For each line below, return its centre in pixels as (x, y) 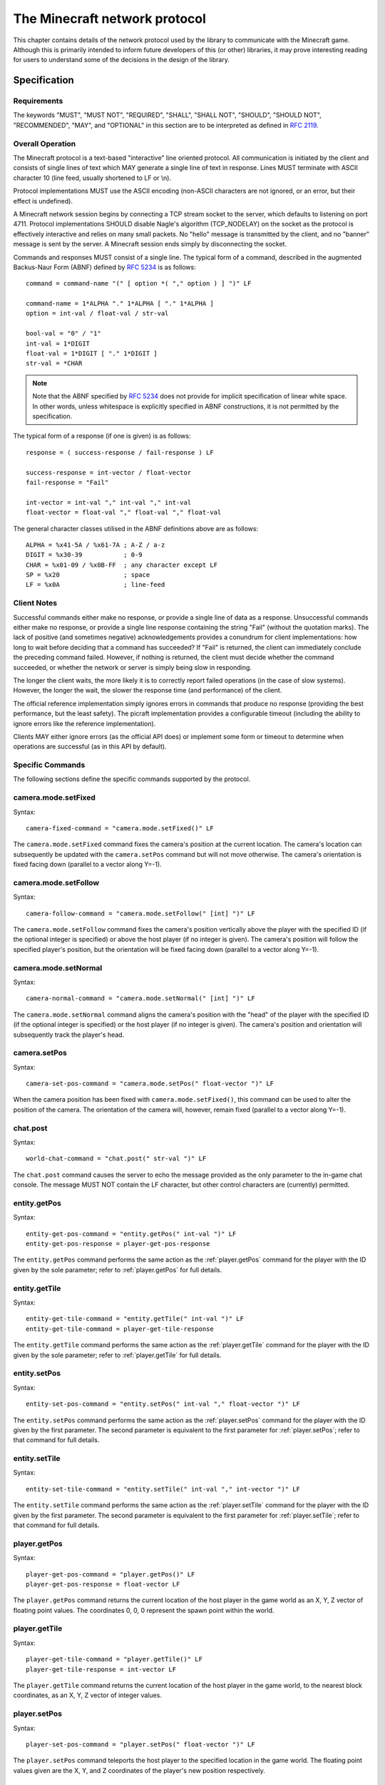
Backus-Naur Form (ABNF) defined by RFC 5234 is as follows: (104, 267)
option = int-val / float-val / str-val (97, 313)
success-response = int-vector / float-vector (109, 472)
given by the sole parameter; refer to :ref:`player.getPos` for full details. (118, 1269)
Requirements (38, 101)
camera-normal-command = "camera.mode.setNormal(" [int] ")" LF (141, 999)
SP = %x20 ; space (88, 575)
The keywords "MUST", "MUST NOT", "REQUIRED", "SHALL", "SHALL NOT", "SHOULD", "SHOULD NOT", (168, 115)
